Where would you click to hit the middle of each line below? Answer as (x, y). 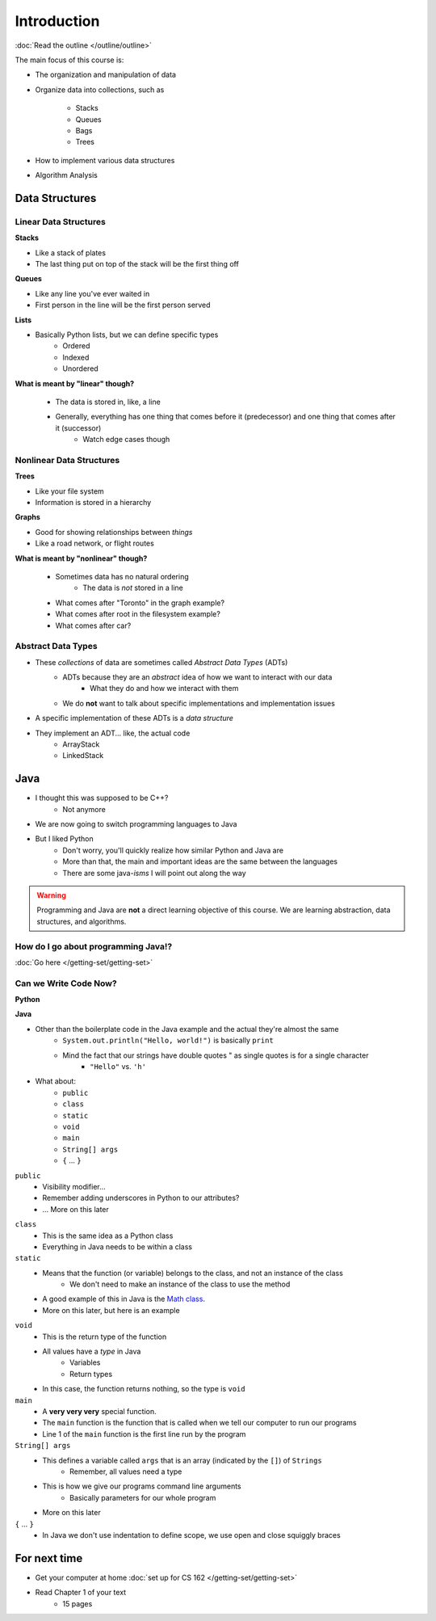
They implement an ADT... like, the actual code (113, 733)
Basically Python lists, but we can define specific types (127, 335)
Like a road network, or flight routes (95, 543)
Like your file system (69, 491)
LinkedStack (83, 756)
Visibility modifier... (74, 1186)
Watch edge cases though (126, 440)
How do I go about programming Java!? (94, 946)
